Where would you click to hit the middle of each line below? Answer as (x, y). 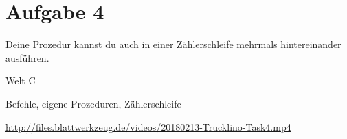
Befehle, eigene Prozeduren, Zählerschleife (93, 103)
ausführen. (27, 57)
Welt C (21, 80)
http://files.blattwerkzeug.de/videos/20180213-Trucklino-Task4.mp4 (148, 126)
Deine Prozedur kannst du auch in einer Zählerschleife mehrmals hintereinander (173, 44)
